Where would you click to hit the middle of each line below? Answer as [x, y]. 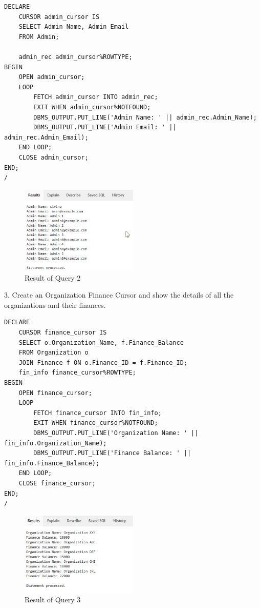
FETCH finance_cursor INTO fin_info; [97, 413]
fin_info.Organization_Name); [56, 443]
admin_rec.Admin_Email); [46, 137]
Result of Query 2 [53, 277]
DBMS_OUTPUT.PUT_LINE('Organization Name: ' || [116, 433]
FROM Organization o [53, 353]
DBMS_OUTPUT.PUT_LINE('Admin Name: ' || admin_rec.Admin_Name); [145, 117]
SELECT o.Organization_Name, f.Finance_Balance [101, 342]
